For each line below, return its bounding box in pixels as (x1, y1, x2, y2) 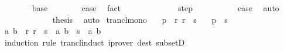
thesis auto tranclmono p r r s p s (52, 13, 228, 25)
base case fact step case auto (32, 2, 279, 13)
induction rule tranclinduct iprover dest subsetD (4, 36, 185, 48)
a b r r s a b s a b (4, 25, 101, 37)
